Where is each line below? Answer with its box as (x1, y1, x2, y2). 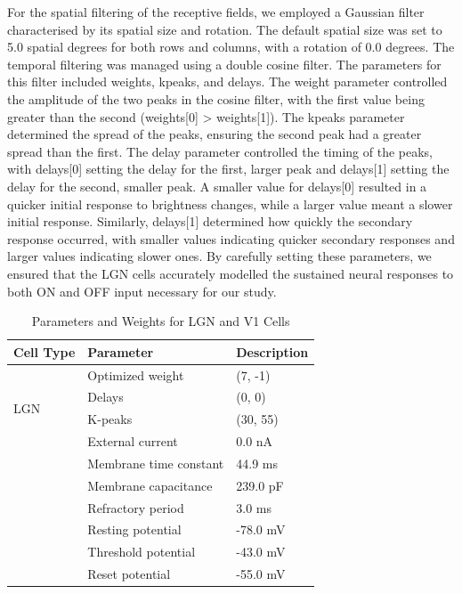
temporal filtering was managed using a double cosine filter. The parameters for (7, 54, 442, 73)
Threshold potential (87, 542, 196, 561)
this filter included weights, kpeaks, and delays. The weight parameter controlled (7, 72, 448, 91)
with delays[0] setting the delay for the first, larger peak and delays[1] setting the (7, 159, 450, 178)
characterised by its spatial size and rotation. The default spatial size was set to (7, 20, 442, 38)
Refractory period (87, 498, 184, 517)
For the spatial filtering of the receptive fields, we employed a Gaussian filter (7, 3, 425, 20)
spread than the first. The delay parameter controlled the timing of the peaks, (7, 142, 433, 160)
